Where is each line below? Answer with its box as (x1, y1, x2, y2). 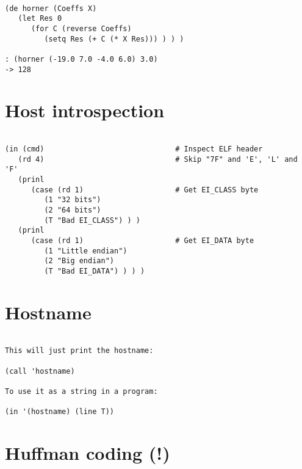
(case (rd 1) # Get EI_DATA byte (31, 236, 254, 245)
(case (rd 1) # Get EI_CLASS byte (31, 185, 259, 194)
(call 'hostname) (5, 366, 75, 376)
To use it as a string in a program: (5, 387, 158, 396)
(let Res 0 (18, 14, 62, 23)
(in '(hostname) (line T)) (5, 407, 114, 416)
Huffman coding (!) (5, 440, 170, 465)
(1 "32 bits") (44, 195, 101, 205)
